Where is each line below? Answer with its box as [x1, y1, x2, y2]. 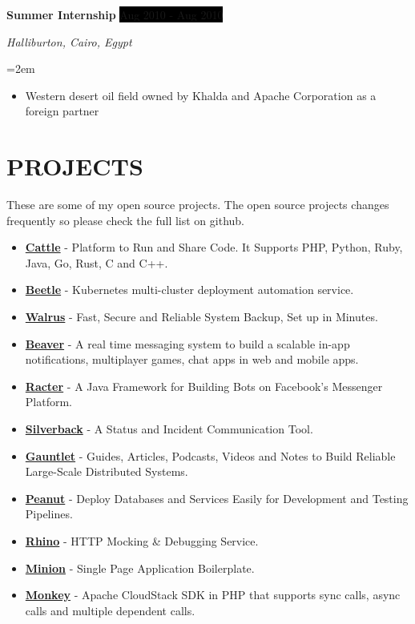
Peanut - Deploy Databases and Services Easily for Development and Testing [25, 489, 409, 506]
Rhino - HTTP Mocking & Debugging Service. [25, 533, 259, 549]
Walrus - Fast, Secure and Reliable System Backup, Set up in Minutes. [25, 308, 378, 325]
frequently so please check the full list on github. [6, 211, 244, 228]
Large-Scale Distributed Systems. [25, 463, 188, 480]
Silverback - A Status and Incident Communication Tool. [25, 421, 313, 437]
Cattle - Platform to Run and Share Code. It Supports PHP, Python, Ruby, [25, 239, 403, 256]
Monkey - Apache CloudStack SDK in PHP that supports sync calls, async [25, 586, 401, 603]
